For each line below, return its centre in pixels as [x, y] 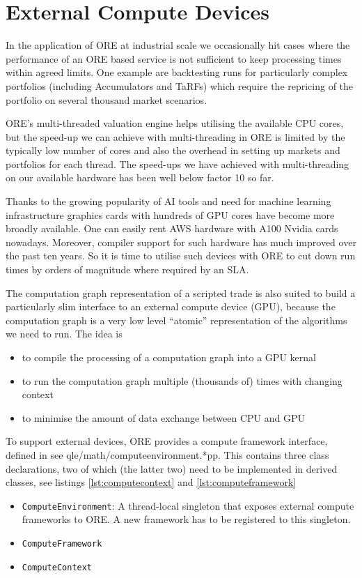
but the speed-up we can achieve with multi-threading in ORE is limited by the [175, 136]
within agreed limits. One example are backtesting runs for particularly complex [177, 72]
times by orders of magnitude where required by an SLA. [127, 269]
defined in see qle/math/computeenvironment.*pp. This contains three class [167, 454]
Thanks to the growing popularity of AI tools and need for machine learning [168, 201]
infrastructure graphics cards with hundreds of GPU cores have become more [170, 214]
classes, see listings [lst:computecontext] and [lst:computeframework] [151, 482]
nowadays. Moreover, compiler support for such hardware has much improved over [181, 242]
